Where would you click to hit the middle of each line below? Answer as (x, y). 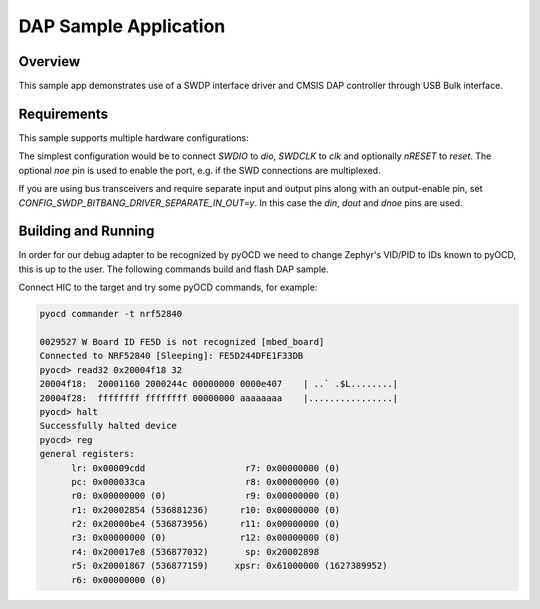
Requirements (63, 113)
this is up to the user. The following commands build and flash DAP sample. (173, 269)
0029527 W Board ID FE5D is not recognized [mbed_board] (182, 341)
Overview (49, 61)
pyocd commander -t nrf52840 (111, 314)
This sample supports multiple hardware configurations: (133, 137)
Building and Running (86, 231)
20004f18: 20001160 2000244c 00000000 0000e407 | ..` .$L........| (219, 384)
